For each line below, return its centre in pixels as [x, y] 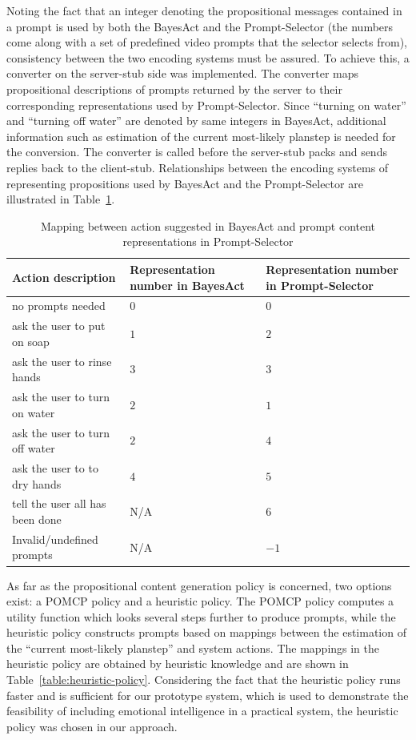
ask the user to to [55, 467]
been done [37, 519]
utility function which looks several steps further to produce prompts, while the [201, 616]
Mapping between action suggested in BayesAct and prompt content [208, 225]
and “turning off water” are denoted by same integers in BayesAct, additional [196, 121]
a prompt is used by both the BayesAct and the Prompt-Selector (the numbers [200, 26]
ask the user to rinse [62, 361]
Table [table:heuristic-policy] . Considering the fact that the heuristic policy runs [204, 680]
